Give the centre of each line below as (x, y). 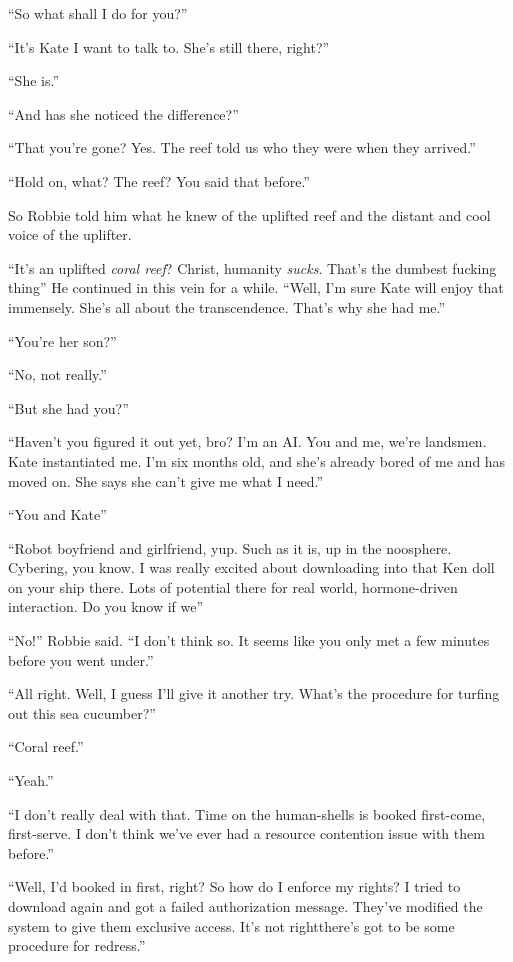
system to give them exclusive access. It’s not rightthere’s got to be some (231, 925)
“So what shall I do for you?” (98, 13)
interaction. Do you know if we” (106, 606)
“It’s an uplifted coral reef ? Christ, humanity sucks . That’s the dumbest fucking (252, 267)
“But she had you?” (68, 407)
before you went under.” (81, 659)
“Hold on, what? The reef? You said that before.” (159, 180)
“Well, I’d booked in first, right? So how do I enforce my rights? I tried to (234, 886)
